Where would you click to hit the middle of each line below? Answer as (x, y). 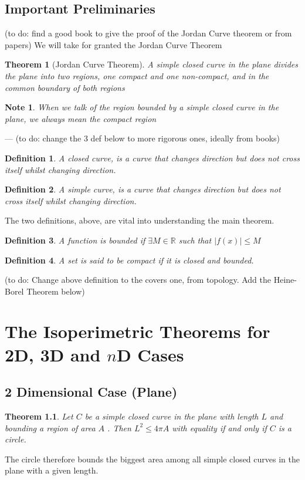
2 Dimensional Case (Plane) (91, 392)
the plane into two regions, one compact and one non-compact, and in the (137, 75)
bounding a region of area (50, 427)
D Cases (150, 354)
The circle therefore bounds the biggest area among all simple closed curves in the (152, 459)
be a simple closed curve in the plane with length (172, 416)
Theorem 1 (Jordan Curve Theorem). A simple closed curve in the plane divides (151, 64)
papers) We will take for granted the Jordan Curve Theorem (113, 44)
